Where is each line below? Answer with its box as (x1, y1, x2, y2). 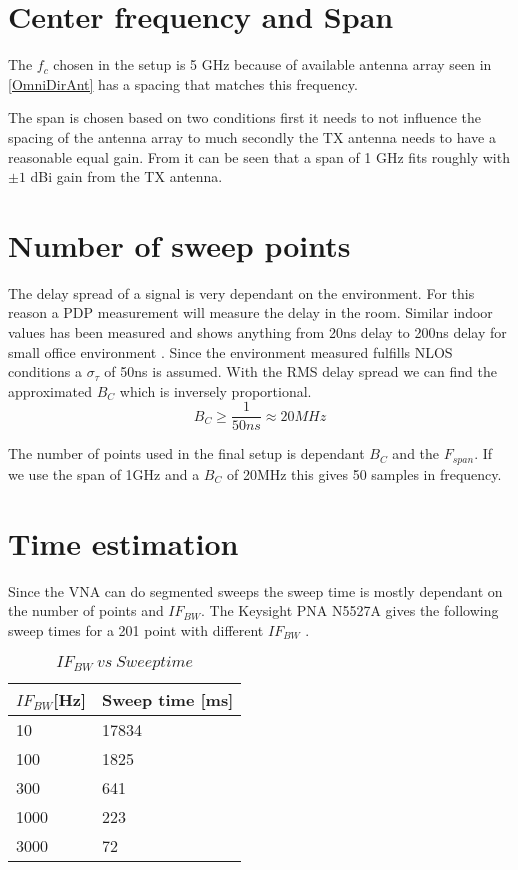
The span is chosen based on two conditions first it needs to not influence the (8, 107, 482, 128)
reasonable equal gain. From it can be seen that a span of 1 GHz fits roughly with (8, 146, 510, 167)
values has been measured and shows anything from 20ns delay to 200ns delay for (8, 322, 507, 342)
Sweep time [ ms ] (102, 688, 234, 712)
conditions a (8, 361, 82, 382)
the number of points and (8, 600, 164, 621)
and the (392, 443, 440, 464)
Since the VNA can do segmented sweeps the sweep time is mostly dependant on (8, 580, 503, 601)
